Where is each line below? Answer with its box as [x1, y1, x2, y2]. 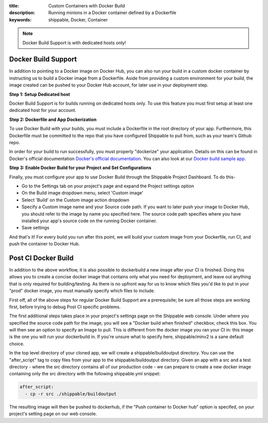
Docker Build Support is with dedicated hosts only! [22, 40, 126, 46]
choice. [9, 340, 25, 346]
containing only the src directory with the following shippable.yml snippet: [9, 371, 161, 377]
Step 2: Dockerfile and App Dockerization [9, 116, 97, 122]
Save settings [21, 225, 50, 231]
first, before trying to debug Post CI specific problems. [9, 304, 121, 310]
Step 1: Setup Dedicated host [9, 91, 70, 97]
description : [9, 10, 35, 16]
